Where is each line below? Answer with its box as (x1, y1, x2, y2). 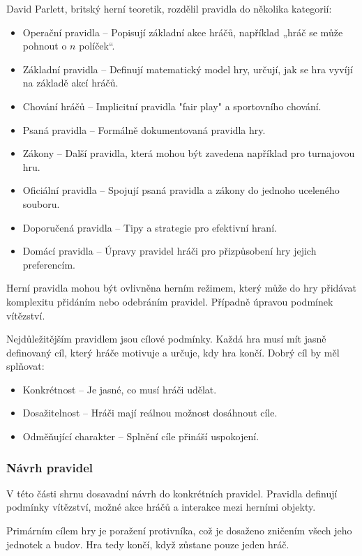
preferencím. (22, 257, 75, 271)
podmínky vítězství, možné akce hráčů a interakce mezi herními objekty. (6, 499, 316, 514)
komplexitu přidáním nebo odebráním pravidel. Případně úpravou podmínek (6, 294, 333, 308)
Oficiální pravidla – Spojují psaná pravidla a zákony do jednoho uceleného (22, 183, 340, 197)
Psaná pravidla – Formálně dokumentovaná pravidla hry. (22, 122, 266, 137)
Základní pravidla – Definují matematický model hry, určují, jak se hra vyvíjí (22, 61, 353, 76)
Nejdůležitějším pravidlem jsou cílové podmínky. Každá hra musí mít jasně (6, 331, 326, 346)
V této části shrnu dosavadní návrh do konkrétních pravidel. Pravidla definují (6, 486, 338, 500)
